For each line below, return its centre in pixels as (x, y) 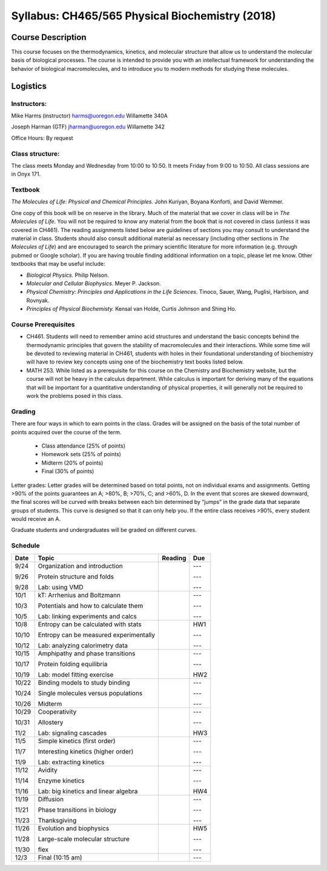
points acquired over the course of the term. (66, 432)
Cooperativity (57, 712)
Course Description (49, 37)
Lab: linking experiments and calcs (88, 616)
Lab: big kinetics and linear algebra (88, 791)
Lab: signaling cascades (72, 733)
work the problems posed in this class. (74, 396)
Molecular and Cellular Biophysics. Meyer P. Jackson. (94, 283)
